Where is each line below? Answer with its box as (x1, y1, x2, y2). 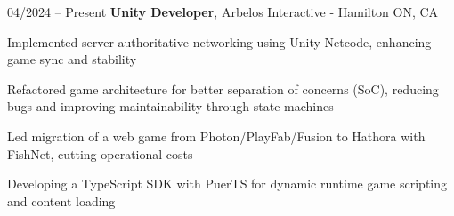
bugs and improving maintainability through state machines (7, 97, 334, 116)
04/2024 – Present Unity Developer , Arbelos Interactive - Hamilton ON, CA (7, 3, 439, 20)
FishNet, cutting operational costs (7, 144, 193, 163)
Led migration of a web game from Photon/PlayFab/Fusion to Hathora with (7, 126, 426, 145)
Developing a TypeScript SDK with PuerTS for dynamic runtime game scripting (7, 174, 448, 193)
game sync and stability (7, 50, 137, 68)
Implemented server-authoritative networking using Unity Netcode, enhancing (7, 32, 432, 51)
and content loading (7, 191, 116, 210)
